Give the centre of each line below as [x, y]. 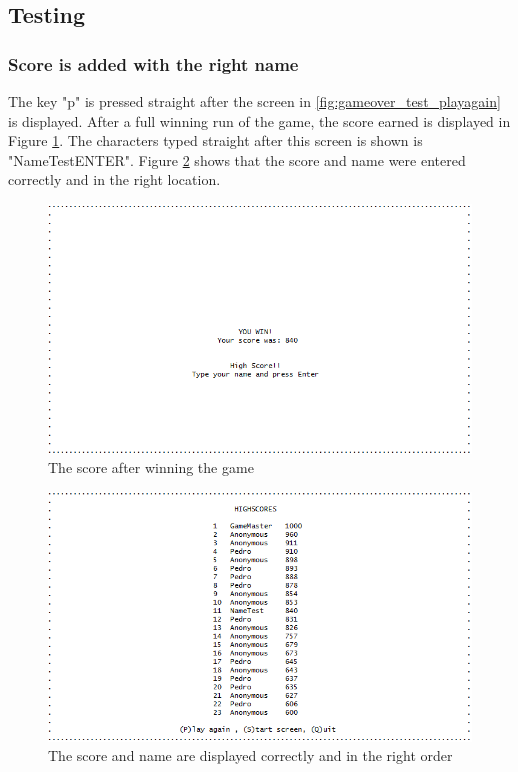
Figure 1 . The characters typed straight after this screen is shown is [215, 140]
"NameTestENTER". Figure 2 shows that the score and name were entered [237, 159]
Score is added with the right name [153, 63]
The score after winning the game [151, 467]
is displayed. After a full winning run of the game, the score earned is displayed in [259, 120]
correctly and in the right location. [114, 179]
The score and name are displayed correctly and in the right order [250, 755]
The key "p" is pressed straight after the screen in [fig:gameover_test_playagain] [254, 101]
